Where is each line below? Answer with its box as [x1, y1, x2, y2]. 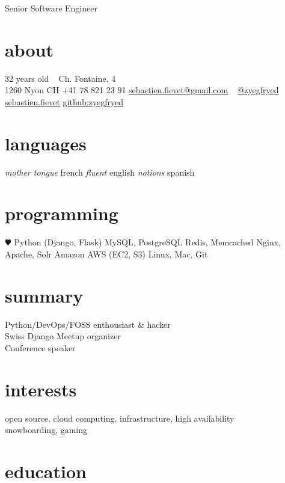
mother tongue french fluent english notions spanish [5, 165, 195, 178]
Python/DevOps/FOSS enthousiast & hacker [5, 318, 171, 330]
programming [5, 201, 118, 226]
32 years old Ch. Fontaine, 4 [5, 72, 116, 84]
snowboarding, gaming [5, 423, 88, 436]
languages [5, 131, 87, 155]
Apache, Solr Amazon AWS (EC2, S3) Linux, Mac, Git [5, 247, 208, 260]
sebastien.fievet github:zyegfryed [5, 95, 124, 108]
